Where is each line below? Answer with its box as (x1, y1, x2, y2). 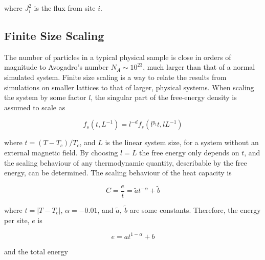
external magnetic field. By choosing (4, 147, 118, 157)
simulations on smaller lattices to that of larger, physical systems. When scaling (4, 82, 254, 92)
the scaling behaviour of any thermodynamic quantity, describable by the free (4, 157, 247, 168)
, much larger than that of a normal (143, 62, 255, 72)
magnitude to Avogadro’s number (4, 62, 108, 72)
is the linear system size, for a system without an (105, 137, 259, 148)
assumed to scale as (4, 102, 65, 112)
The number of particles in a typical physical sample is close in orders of (4, 51, 231, 62)
